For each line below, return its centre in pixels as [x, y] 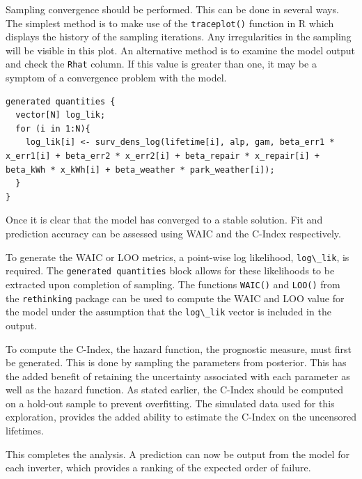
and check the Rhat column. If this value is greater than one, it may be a [161, 64]
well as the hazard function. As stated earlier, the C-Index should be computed [174, 390]
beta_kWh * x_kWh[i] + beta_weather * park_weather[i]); [140, 170]
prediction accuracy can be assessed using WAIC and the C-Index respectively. [173, 234]
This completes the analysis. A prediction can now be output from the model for [178, 454]
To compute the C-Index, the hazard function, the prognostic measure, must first [179, 348]
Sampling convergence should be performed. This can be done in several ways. [172, 9]
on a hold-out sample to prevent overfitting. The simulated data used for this [170, 403]
